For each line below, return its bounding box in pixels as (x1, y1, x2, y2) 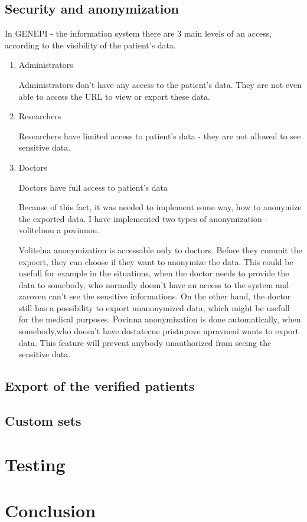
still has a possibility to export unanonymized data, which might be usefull (18, 301, 290, 314)
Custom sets (5, 412, 81, 430)
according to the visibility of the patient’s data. (5, 38, 176, 51)
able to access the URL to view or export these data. (18, 90, 210, 102)
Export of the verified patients (5, 377, 195, 395)
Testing (5, 452, 66, 476)
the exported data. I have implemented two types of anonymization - (18, 212, 268, 224)
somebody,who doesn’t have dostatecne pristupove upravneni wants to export (18, 325, 299, 337)
